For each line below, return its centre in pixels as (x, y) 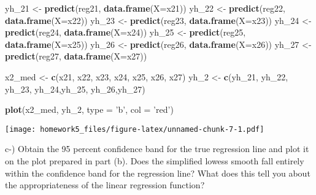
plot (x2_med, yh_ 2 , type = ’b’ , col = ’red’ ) (89, 109)
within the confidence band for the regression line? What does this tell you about (158, 173)
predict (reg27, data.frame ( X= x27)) (76, 56)
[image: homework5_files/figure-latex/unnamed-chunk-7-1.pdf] (135, 129)
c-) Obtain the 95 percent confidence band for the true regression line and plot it (157, 149)
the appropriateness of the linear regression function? (105, 185)
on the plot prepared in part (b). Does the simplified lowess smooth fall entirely (155, 161)
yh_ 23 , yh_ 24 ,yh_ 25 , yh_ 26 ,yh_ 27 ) (75, 89)
